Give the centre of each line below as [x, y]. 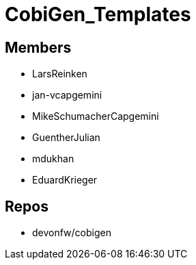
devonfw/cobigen [72, 233]
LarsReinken [60, 74]
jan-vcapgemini [67, 95]
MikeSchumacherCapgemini [96, 116]
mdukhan [53, 159]
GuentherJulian [66, 138]
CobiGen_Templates [98, 14]
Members [38, 47]
